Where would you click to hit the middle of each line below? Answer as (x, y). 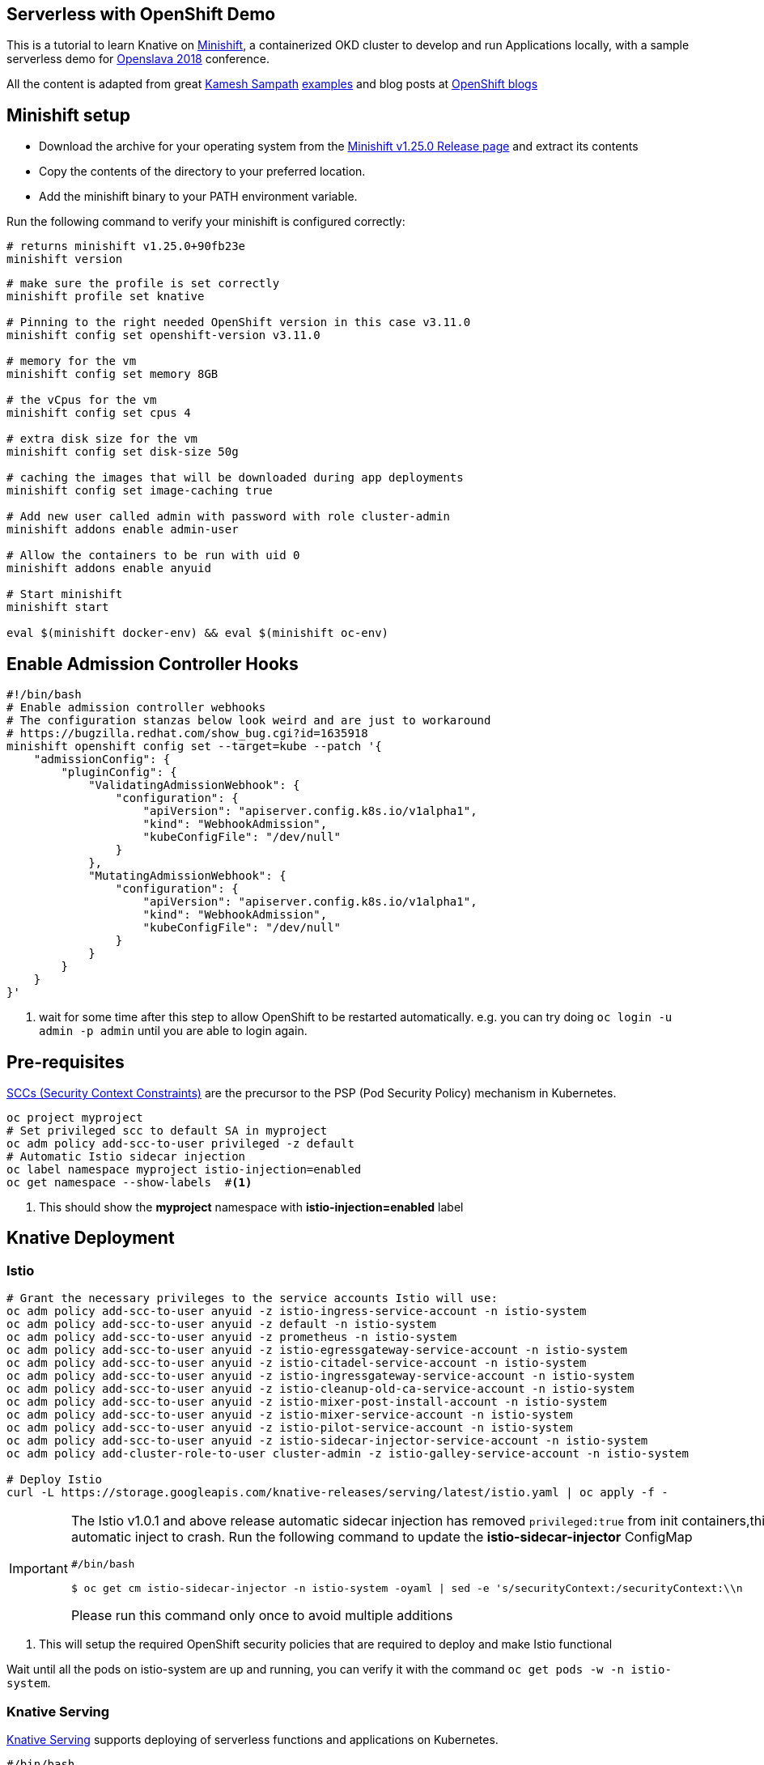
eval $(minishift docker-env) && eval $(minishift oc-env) (198, 633)
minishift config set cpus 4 (99, 413)
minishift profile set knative (106, 297)
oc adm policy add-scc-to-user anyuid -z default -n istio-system (222, 1324)
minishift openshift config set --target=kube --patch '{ (194, 747)
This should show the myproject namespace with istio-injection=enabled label (251, 1207)
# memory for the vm (72, 361)
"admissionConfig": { (102, 759)
